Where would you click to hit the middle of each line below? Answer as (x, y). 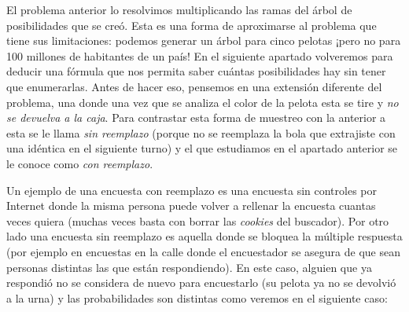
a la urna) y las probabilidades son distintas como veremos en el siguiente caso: (197, 297)
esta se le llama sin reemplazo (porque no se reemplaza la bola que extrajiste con (201, 132)
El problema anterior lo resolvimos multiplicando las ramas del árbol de (179, 9)
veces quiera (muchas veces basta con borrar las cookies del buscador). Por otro (198, 220)
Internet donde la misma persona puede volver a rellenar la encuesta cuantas (191, 206)
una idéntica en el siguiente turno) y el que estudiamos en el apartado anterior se (202, 148)
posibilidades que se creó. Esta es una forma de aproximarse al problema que (192, 25)
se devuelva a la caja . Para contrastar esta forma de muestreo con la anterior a (196, 117)
